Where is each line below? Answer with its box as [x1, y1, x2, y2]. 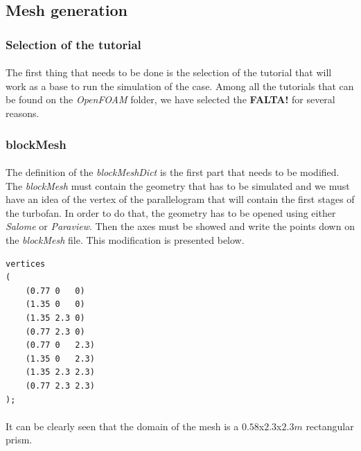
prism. [6, 432, 33, 447]
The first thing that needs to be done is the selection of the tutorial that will [6, 65, 332, 80]
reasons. [6, 106, 39, 120]
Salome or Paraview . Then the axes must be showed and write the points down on [6, 219, 355, 233]
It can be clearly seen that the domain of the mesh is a [6, 418, 239, 433]
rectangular [306, 418, 354, 433]
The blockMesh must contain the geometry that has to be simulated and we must [6, 178, 350, 193]
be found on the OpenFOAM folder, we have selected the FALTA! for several [6, 92, 335, 107]
